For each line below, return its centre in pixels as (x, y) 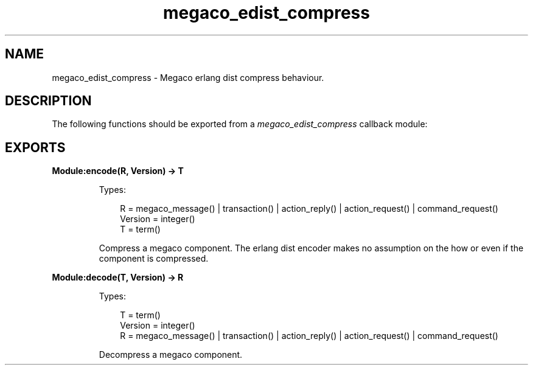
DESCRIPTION (48, 101)
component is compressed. (154, 259)
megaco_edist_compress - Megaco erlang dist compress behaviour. (188, 77)
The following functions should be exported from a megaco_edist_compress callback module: (240, 124)
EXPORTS (35, 147)
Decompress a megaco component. (171, 355)
